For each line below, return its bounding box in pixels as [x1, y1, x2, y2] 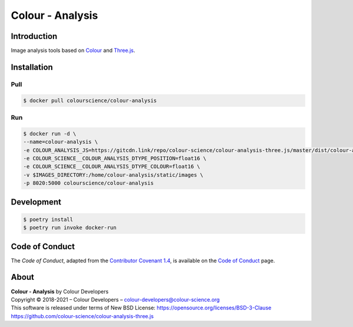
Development [11, 197, 62, 207]
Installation [11, 62, 53, 72]
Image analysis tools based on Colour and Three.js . [11, 47, 135, 54]
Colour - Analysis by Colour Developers [11, 288, 109, 295]
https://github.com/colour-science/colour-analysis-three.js [11, 312, 154, 319]
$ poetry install [23, 216, 74, 223]
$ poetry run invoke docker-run [23, 224, 117, 231]
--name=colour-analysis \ [23, 138, 98, 146]
